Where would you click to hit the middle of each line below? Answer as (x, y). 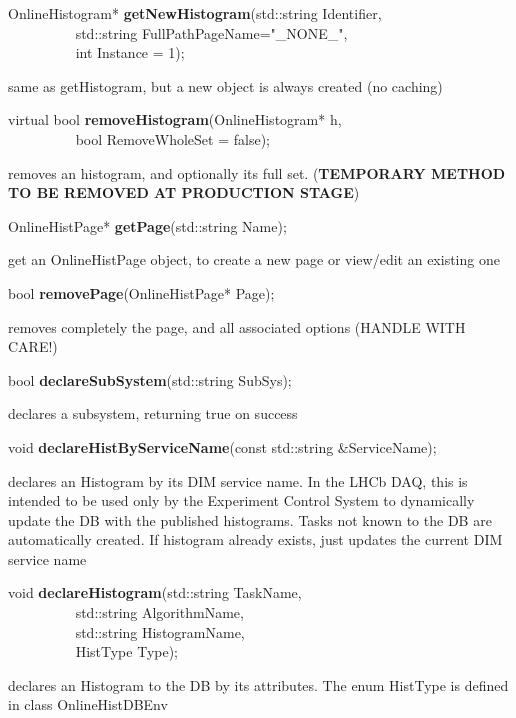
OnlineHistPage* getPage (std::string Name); (147, 225)
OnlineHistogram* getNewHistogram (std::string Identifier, (195, 13)
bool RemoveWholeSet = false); (172, 138)
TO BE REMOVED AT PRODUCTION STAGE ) (184, 192)
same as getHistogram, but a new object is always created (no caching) (225, 85)
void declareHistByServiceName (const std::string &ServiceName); (222, 446)
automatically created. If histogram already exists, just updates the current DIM (255, 539)
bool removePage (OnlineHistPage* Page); (141, 292)
